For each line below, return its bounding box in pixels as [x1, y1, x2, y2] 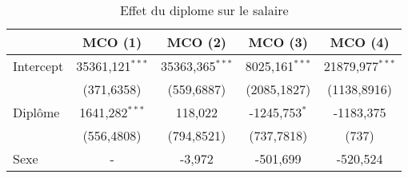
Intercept [13, 57, 64, 75]
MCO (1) [82, 33, 142, 51]
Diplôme [13, 103, 60, 121]
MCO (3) [248, 33, 308, 51]
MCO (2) [166, 33, 227, 51]
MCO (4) [330, 33, 390, 51]
